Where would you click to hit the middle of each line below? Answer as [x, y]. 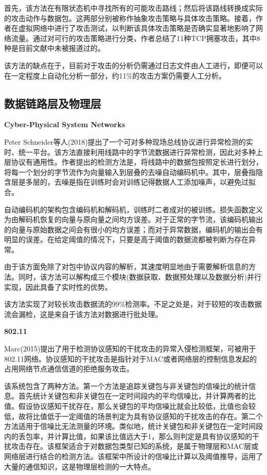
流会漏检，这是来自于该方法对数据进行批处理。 [83, 314]
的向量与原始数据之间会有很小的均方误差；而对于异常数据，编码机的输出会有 [133, 229]
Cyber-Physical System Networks [65, 124]
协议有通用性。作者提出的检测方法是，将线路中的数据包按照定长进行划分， [137, 162]
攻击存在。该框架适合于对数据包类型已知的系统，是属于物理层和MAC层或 [135, 446]
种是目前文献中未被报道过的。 [54, 48]
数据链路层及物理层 [53, 103]
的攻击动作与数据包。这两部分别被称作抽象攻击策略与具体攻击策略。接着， [130, 18]
